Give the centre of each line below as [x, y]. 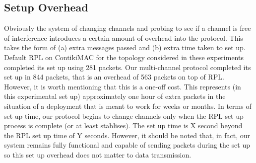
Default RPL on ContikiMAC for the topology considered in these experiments [124, 57]
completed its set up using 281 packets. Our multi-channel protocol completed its [128, 67]
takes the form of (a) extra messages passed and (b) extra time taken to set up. [125, 47]
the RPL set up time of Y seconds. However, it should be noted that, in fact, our [127, 135]
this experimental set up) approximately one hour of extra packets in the [115, 96]
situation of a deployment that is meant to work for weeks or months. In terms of [128, 106]
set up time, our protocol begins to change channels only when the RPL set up [124, 116]
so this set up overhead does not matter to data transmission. [98, 154]
